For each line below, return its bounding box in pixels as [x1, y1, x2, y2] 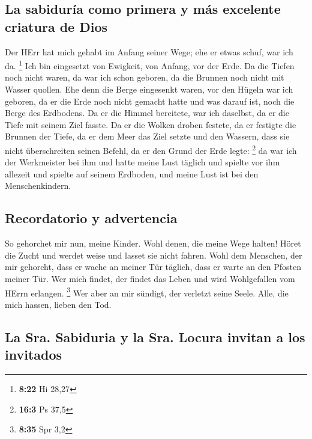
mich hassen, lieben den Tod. [5, 298, 112, 310]
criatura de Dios [5, 17, 108, 35]
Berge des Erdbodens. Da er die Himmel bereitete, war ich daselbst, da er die [5, 106, 289, 119]
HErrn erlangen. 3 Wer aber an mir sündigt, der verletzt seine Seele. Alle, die [5, 284, 289, 299]
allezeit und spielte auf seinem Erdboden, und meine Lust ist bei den [5, 167, 259, 180]
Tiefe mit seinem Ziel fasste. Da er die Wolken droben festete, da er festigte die [5, 118, 296, 130]
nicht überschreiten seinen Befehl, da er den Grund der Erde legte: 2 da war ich [5, 143, 297, 156]
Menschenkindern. [5, 179, 71, 192]
